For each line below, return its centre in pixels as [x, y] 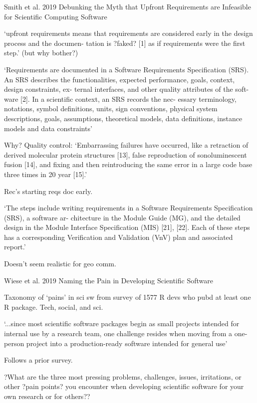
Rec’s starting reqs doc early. [48, 191]
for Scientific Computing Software [56, 16]
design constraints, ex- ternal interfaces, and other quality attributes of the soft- [127, 89]
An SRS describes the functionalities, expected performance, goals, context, [120, 79]
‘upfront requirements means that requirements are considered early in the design [128, 33]
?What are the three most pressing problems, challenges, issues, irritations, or [123, 376]
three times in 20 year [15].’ [46, 174]
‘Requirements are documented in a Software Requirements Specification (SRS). [127, 69]
